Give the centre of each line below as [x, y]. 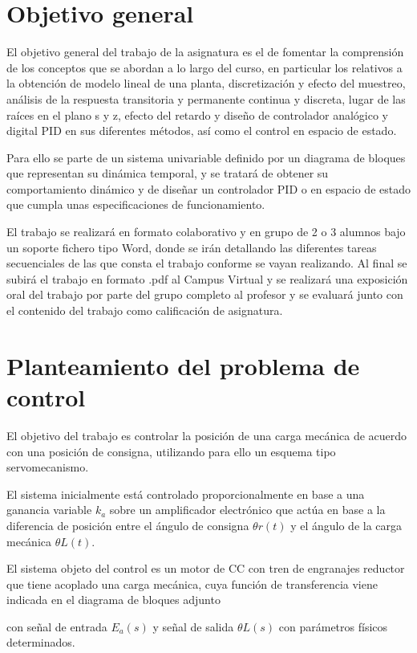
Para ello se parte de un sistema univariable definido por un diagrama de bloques [206, 157]
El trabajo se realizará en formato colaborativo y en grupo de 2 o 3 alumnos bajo [206, 232]
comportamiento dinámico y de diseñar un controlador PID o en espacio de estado [208, 188]
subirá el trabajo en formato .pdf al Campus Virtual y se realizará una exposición [207, 278]
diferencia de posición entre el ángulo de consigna [128, 525]
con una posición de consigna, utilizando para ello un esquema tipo [171, 451]
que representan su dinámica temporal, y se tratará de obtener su [168, 173]
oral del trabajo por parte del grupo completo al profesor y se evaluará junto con [205, 294]
